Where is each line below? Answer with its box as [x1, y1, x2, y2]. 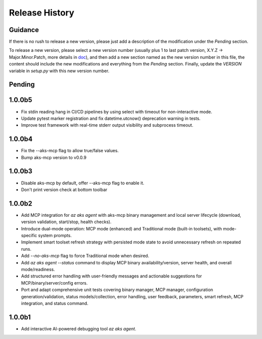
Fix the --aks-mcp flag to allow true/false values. [21, 148, 119, 154]
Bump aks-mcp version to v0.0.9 [21, 154, 87, 160]
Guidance [9, 26, 39, 34]
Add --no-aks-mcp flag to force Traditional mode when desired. [21, 253, 149, 259]
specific [21, 233, 37, 238]
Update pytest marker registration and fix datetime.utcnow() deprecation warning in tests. [21, 115, 201, 121]
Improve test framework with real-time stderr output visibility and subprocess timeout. [21, 122, 194, 128]
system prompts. [38, 233, 72, 238]
